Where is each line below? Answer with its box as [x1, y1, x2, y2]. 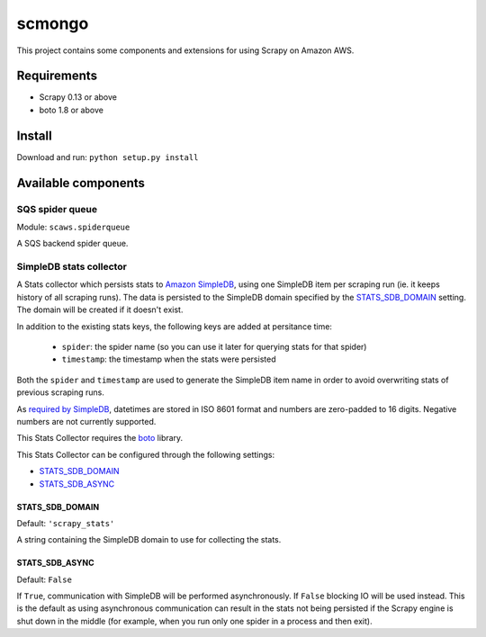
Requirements [16, 68, 98, 84]
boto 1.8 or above [39, 104, 103, 115]
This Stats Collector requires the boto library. [16, 433, 184, 444]
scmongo [16, 13, 89, 33]
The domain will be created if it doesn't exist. [16, 304, 184, 315]
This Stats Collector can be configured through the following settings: [16, 449, 275, 460]
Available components [16, 175, 146, 191]
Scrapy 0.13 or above [39, 92, 117, 103]
